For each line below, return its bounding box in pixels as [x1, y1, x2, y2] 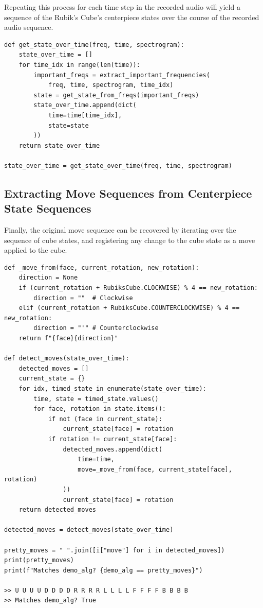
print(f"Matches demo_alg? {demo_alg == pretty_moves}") [4, 566, 203, 574]
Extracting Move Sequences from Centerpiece [4, 185, 252, 201]
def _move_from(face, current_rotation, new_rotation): [4, 264, 199, 271]
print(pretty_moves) [4, 557, 74, 564]
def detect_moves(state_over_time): [4, 355, 129, 362]
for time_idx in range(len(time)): [18, 61, 140, 68]
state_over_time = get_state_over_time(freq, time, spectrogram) [4, 162, 232, 169]
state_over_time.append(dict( [33, 101, 137, 109]
